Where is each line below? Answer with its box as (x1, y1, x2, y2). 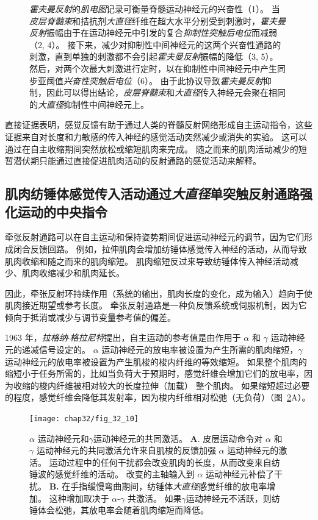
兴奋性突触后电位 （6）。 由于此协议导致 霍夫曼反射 (63, 74, 263, 87)
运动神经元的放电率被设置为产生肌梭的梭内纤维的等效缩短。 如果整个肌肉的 (5, 355, 307, 368)
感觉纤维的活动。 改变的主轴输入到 (54, 468, 195, 480)
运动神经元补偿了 (205, 468, 274, 480)
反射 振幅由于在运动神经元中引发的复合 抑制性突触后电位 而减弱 (29, 26, 277, 39)
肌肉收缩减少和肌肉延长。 (21, 266, 125, 279)
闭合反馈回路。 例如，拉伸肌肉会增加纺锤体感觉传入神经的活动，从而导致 (13, 242, 307, 255)
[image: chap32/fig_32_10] (29, 415, 139, 424)
